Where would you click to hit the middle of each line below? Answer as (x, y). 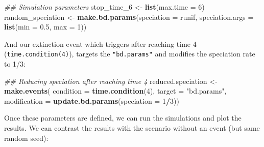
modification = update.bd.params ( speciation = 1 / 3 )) (92, 100)
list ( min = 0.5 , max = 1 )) (45, 27)
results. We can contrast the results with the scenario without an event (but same (132, 128)
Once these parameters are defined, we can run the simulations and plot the (123, 118)
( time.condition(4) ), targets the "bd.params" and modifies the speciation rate (130, 54)
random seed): (26, 138)
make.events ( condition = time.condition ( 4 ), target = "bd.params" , (115, 91)
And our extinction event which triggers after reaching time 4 (100, 43)
